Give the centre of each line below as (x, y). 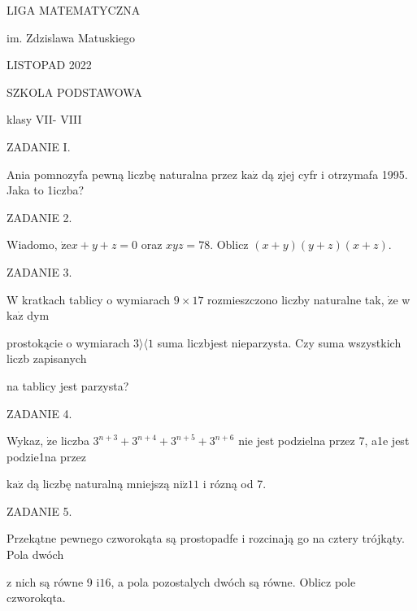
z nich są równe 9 (50, 581)
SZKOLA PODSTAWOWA (74, 92)
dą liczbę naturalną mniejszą (98, 484)
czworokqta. (36, 598)
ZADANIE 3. (39, 271)
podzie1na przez (47, 456)
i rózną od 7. (235, 484)
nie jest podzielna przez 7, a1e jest (324, 441)
